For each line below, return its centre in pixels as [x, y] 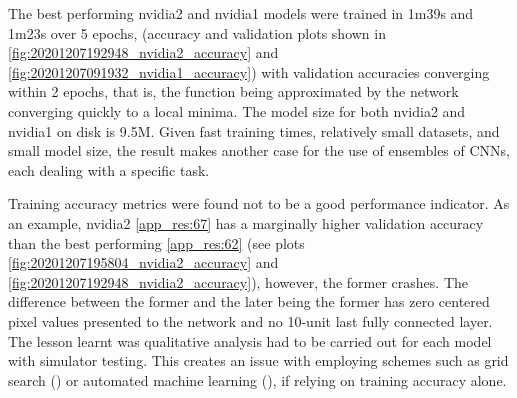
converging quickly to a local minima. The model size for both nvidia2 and [237, 110]
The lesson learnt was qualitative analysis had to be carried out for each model [250, 340]
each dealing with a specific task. [109, 169]
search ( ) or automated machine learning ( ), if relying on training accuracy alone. [257, 379]
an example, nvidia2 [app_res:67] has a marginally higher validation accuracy [246, 222]
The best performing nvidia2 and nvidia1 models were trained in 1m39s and [241, 13]
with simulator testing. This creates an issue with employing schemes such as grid [258, 360]
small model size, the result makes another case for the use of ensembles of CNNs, [259, 150]
